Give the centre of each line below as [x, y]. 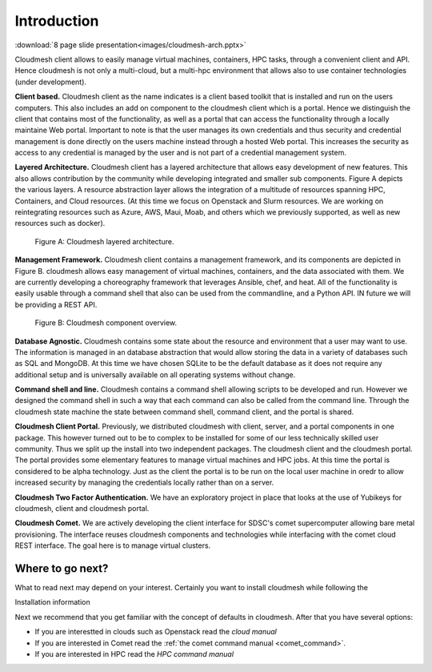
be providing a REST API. [56, 304]
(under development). [51, 82]
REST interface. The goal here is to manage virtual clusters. [113, 545]
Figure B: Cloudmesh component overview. [106, 323]
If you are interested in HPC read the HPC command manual [134, 654]
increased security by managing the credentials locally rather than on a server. [144, 483]
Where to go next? [62, 568]
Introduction [57, 21]
